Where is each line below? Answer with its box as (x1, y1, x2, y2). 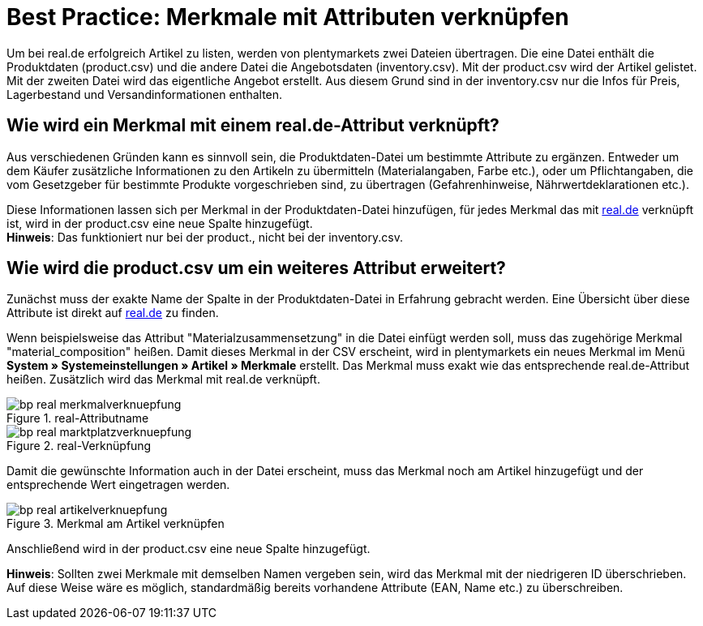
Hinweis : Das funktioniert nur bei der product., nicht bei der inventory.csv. (6, 229, 403, 244)
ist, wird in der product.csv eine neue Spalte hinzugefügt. (6, 216, 313, 230)
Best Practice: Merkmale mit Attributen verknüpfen (6, 3, 569, 31)
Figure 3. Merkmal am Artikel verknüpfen (6, 517, 225, 531)
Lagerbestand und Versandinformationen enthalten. (6, 87, 283, 101)
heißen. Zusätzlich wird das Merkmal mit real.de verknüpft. (6, 372, 320, 387)
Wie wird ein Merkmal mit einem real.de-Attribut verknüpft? (6, 115, 499, 136)
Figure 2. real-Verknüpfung (6, 439, 152, 453)
